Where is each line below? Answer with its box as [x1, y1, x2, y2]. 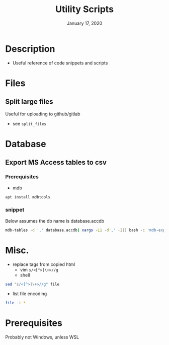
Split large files [5, 97, 53, 106]
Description [5, 43, 55, 54]
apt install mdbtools [5, 194, 51, 199]
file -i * [5, 301, 26, 306]
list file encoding [12, 291, 47, 297]
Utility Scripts [55, 4, 114, 15]
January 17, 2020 [66, 20, 103, 26]
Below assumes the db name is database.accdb [5, 218, 105, 224]
